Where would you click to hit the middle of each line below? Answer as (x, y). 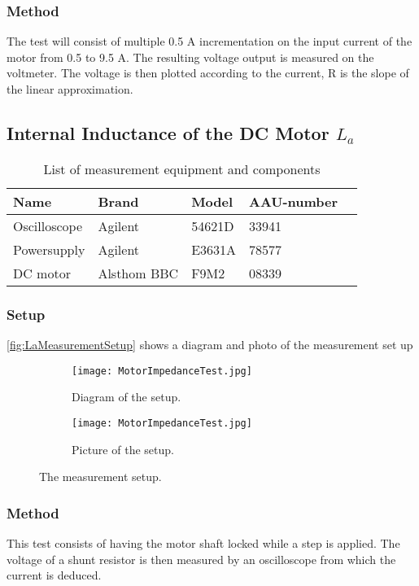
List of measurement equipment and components (182, 168)
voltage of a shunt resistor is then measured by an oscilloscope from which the (201, 559)
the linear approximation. (70, 89)
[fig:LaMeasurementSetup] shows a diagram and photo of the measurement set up (210, 345)
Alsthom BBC (138, 273)
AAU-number (294, 201)
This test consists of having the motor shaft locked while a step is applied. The (203, 542)
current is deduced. (54, 575)
